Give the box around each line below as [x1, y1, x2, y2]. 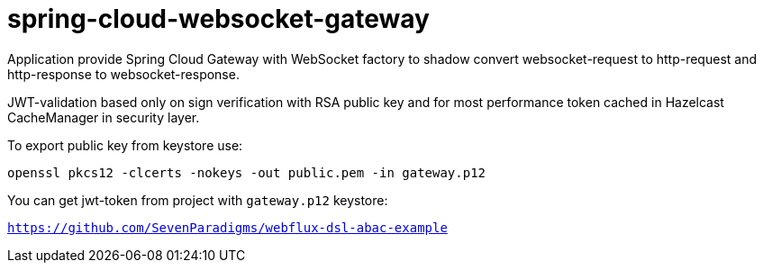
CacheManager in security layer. [7, 109, 200, 125]
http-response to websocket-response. [7, 66, 240, 82]
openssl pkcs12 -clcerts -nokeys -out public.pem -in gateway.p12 [7, 165, 486, 180]
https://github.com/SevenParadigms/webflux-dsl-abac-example [7, 220, 448, 235]
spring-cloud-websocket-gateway [7, 4, 430, 34]
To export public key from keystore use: [7, 137, 243, 153]
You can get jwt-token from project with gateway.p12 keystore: [7, 192, 388, 208]
